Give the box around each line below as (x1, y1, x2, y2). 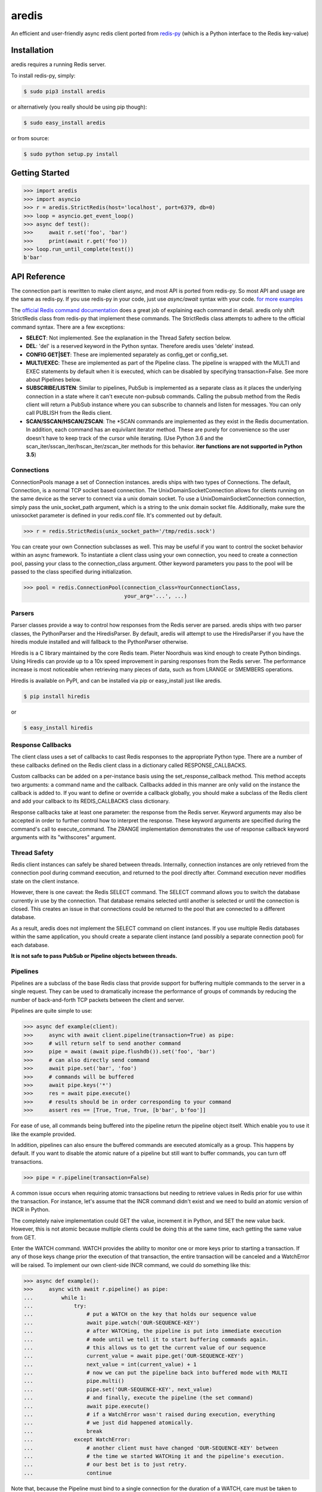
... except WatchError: (23, 1436, 131, 1443)
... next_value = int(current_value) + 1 (23, 1361, 197, 1368)
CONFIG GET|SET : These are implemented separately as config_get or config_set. (26, 351, 228, 358)
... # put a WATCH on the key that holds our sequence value (23, 1311, 256, 1318)
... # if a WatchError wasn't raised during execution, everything (23, 1411, 275, 1418)
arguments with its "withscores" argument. (11, 833, 116, 841)
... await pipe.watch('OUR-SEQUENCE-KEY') (23, 1319, 200, 1326)
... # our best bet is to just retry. (23, 1461, 187, 1468)
